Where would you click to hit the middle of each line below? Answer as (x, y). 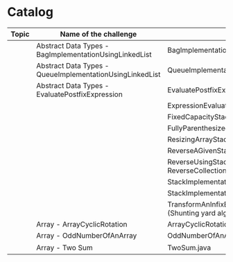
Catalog (31, 12)
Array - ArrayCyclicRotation (82, 224)
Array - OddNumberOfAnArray (87, 235)
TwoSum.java (189, 247)
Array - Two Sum (64, 247)
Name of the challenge (98, 34)
